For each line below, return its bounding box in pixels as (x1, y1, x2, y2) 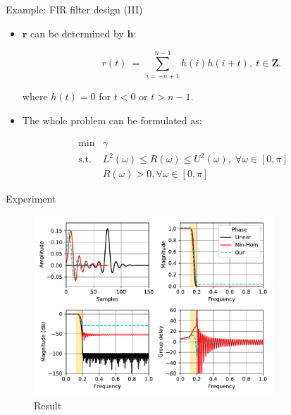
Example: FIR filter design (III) (6, 2, 143, 16)
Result (34, 397, 62, 412)
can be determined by (30, 25, 124, 40)
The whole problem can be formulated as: (22, 112, 202, 127)
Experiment (6, 191, 56, 206)
